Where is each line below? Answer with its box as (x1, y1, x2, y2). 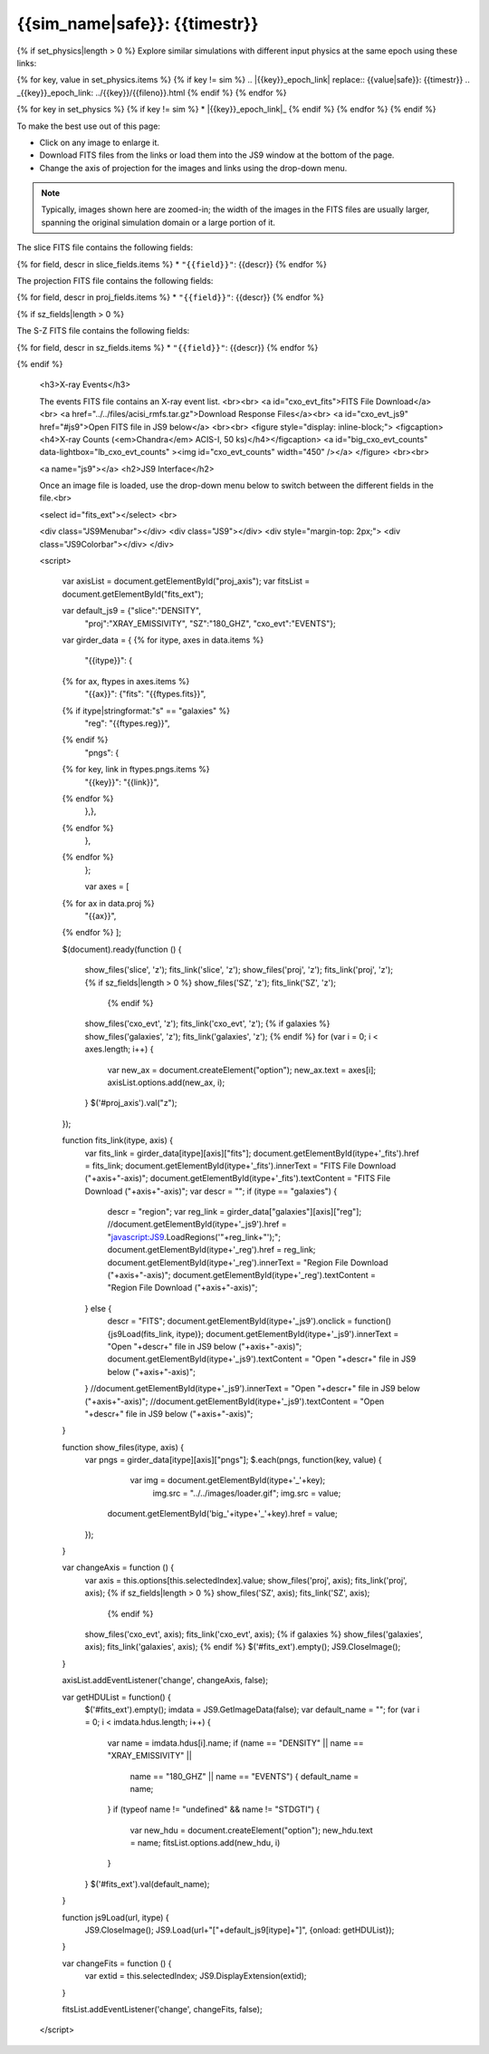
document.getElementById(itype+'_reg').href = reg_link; (107, 1245, 316, 1255)
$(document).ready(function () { (62, 944, 182, 954)
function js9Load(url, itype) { (62, 1912, 169, 1923)
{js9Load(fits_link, (107, 1328, 175, 1339)
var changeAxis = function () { (62, 1562, 175, 1573)
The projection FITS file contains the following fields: (16, 276, 214, 286)
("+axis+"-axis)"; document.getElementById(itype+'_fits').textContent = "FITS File (84, 1173, 391, 1184)
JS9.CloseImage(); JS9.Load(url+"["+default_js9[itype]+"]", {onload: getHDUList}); (84, 1924, 395, 1935)
